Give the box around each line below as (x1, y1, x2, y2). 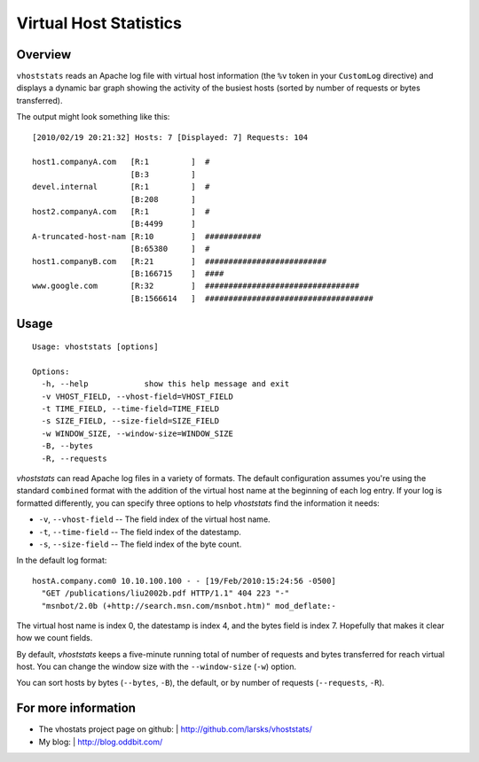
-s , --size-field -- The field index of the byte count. (38, 539, 242, 549)
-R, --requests (41, 453, 107, 463)
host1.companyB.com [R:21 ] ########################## (32, 256, 327, 266)
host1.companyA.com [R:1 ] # (32, 157, 210, 167)
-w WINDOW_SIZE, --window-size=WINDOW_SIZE (41, 428, 234, 439)
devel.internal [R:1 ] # (32, 182, 210, 192)
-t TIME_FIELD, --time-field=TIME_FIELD (41, 404, 220, 414)
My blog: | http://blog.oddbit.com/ (38, 736, 163, 747)
